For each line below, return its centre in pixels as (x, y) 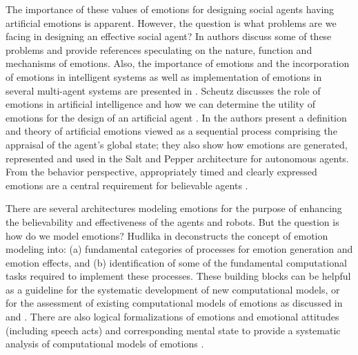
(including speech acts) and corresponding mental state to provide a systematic (173, 330)
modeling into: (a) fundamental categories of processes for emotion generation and (179, 249)
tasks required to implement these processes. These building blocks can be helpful (178, 276)
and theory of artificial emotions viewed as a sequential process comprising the (171, 131)
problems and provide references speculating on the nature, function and (159, 49)
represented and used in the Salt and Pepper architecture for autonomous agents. (177, 158)
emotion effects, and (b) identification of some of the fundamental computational (176, 262)
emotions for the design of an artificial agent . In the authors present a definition (176, 117)
